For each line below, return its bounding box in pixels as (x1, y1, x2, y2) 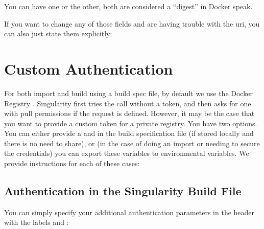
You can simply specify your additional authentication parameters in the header (4, 207, 255, 217)
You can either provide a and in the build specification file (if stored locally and (4, 128, 254, 139)
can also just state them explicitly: (4, 28, 112, 39)
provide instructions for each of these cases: (4, 158, 140, 169)
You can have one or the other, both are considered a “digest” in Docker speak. (4, 1, 253, 11)
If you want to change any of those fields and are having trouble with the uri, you (4, 18, 260, 29)
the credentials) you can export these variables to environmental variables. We (4, 148, 249, 158)
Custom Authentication (4, 58, 173, 79)
